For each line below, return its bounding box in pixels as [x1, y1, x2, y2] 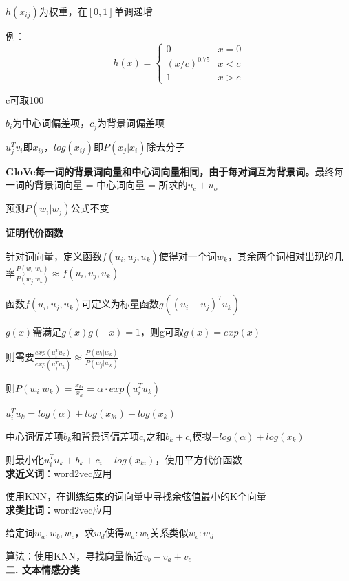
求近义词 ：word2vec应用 [6, 465, 112, 480]
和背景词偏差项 [71, 428, 139, 443]
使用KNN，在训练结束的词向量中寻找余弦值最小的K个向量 [6, 489, 266, 503]
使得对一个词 [158, 248, 217, 263]
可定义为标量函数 [81, 296, 159, 311]
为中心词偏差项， [12, 116, 90, 130]
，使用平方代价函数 [155, 452, 242, 466]
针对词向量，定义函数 [6, 248, 102, 263]
